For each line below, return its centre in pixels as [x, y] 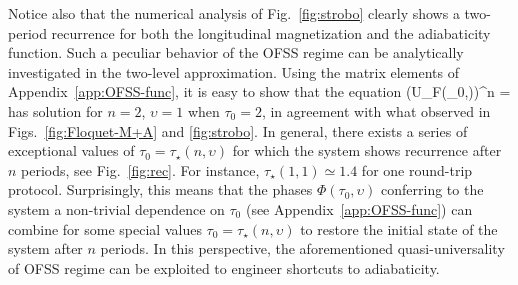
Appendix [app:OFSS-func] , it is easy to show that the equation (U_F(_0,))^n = [259, 91]
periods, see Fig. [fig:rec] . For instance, [140, 169]
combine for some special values [105, 228]
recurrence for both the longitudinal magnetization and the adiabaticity [271, 32]
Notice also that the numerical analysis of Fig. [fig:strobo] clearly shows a [234, 13]
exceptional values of [71, 150]
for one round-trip [417, 169]
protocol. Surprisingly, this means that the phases [160, 189]
